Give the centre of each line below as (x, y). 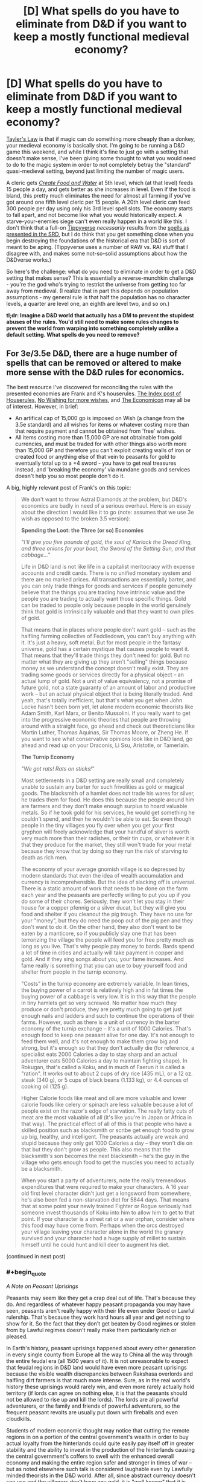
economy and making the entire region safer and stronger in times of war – (99, 1463)
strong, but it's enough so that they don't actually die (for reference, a (108, 1047)
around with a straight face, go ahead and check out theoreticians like (108, 726)
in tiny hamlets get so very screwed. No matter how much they (99, 1003)
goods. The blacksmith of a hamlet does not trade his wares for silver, (108, 793)
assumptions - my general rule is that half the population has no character (98, 297)
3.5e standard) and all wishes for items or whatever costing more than (102, 424)
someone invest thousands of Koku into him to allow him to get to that (108, 1212)
